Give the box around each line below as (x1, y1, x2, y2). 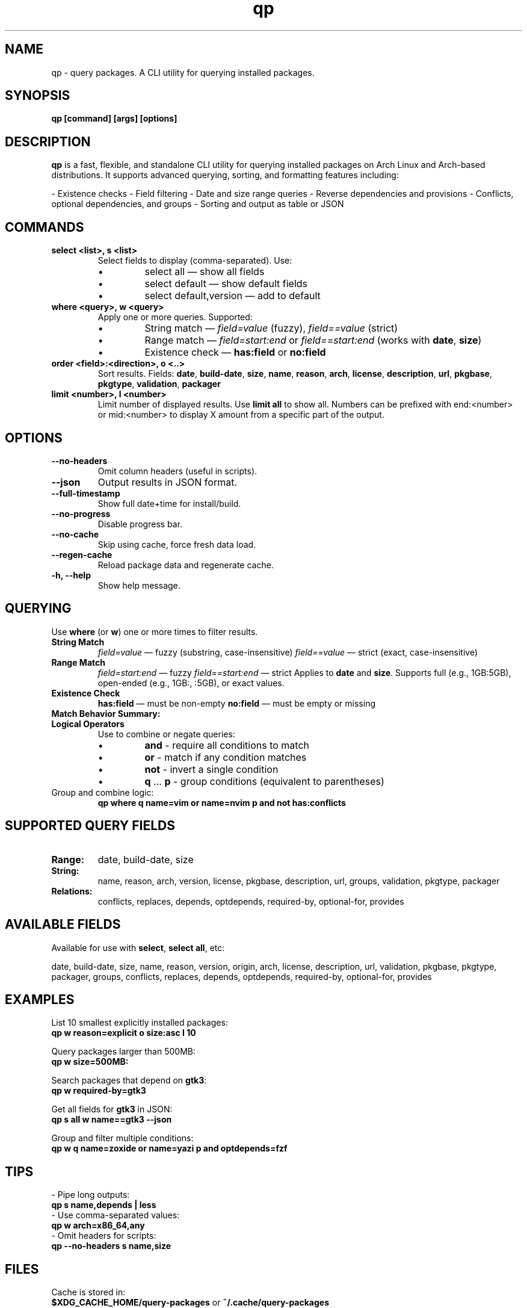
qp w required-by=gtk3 (51, 1085, 146, 1096)
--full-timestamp (51, 488, 120, 498)
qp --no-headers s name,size (51, 1241, 171, 1251)
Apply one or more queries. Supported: (97, 312, 253, 323)
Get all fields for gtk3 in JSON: (51, 1104, 173, 1115)
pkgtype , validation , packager (97, 379, 221, 389)
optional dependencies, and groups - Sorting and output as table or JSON (51, 199, 344, 209)
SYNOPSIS (5, 88, 70, 104)
